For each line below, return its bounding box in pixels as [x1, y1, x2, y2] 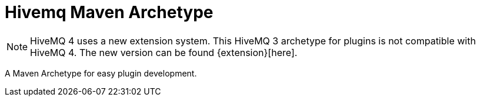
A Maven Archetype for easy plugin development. [5, 68, 197, 78]
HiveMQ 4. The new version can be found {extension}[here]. [30, 46, 298, 58]
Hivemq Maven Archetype [5, 2, 214, 22]
